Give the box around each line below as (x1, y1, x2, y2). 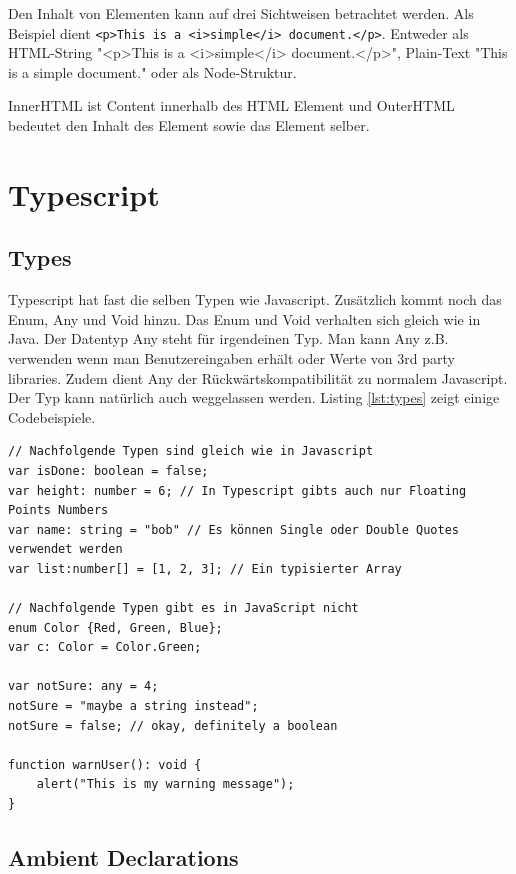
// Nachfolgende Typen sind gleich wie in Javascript (8, 444, 374, 459)
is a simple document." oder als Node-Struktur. (8, 61, 297, 82)
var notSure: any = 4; (8, 679, 159, 694)
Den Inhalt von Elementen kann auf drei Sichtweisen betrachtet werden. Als (8, 3, 474, 23)
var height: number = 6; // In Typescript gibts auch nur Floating (8, 483, 467, 498)
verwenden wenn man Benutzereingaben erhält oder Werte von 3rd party (8, 347, 455, 368)
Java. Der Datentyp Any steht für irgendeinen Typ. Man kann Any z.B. (8, 328, 449, 349)
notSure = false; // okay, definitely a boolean (8, 718, 338, 733)
